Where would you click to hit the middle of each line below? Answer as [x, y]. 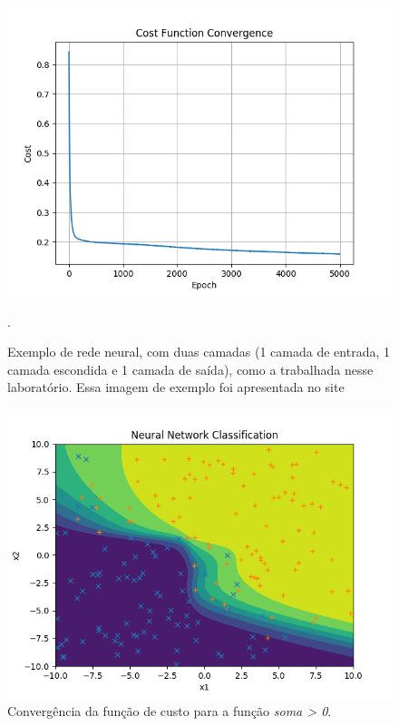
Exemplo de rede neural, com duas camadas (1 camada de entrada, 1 [199, 352]
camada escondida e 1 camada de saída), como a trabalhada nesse [190, 369]
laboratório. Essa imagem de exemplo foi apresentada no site [176, 387]
